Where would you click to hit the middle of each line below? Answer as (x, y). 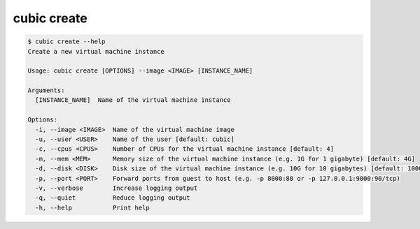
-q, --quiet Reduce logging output (113, 198)
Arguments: (46, 90)
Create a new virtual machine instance (96, 51)
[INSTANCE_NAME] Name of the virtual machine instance (133, 100)
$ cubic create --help (66, 42)
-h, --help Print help (92, 207)
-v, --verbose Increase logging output (117, 188)
